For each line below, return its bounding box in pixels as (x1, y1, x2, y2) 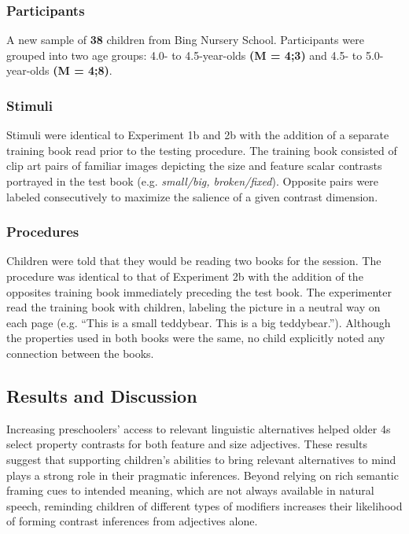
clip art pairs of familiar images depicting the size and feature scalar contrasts (6, 157, 382, 174)
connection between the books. (6, 344, 154, 361)
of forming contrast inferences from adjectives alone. (6, 513, 258, 529)
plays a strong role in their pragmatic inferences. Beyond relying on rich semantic (6, 466, 399, 483)
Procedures (6, 222, 79, 241)
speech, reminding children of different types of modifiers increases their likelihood (6, 497, 403, 514)
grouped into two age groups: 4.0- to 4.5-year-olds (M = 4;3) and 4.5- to (6, 46, 363, 63)
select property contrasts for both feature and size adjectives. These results (6, 436, 367, 452)
